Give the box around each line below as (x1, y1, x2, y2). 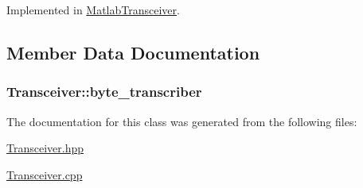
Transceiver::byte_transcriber (6, 82, 202, 102)
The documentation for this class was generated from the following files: (6, 113, 357, 129)
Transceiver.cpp (6, 166, 83, 182)
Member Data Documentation (6, 40, 260, 64)
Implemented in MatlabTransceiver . (6, 2, 180, 17)
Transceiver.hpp (6, 140, 84, 156)
